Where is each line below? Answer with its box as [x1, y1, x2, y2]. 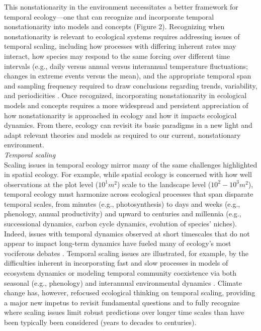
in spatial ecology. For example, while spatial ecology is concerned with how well [4, 169, 252, 180]
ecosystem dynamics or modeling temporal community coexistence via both [4, 268, 236, 278]
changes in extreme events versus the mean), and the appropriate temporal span [4, 70, 251, 81]
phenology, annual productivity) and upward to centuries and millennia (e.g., [4, 208, 241, 219]
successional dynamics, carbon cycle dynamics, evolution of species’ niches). [4, 218, 237, 229]
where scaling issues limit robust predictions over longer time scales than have [4, 307, 244, 317]
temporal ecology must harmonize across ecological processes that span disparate [4, 189, 253, 199]
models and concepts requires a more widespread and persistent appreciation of [4, 100, 248, 110]
